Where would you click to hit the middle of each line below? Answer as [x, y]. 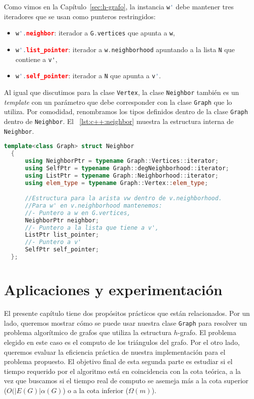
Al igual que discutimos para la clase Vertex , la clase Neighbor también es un [122, 92]
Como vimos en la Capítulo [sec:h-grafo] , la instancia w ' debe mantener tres [119, 6]
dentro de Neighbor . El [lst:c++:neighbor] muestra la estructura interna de [119, 121]
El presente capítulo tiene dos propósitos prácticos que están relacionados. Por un [127, 313]
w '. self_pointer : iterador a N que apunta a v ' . [88, 76]
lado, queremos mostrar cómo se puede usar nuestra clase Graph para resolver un [126, 322]
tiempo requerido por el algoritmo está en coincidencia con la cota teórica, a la [123, 371]
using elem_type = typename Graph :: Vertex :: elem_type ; [116, 183]
